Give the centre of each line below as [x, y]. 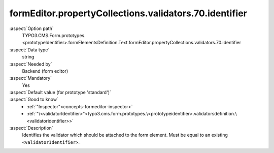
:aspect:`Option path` [31, 28]
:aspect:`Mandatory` [31, 78]
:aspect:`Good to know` [34, 100]
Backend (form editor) [45, 71]
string [28, 57]
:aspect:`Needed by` [31, 64]
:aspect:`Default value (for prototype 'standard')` [60, 93]
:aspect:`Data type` [29, 50]
